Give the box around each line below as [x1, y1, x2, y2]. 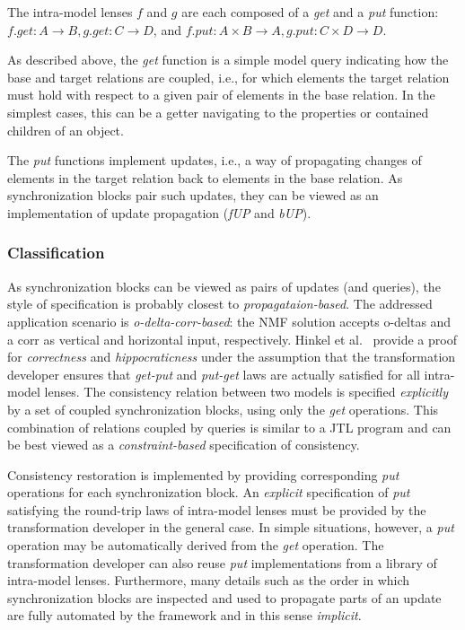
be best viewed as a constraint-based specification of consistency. [7, 435, 360, 454]
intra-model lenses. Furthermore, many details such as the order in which [7, 571, 410, 590]
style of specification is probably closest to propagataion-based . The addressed [7, 294, 433, 313]
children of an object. [7, 120, 124, 139]
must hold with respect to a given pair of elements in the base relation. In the [7, 85, 435, 104]
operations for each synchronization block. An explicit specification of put [7, 483, 410, 502]
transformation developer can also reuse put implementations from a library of [7, 553, 437, 572]
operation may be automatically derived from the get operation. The [7, 536, 384, 555]
